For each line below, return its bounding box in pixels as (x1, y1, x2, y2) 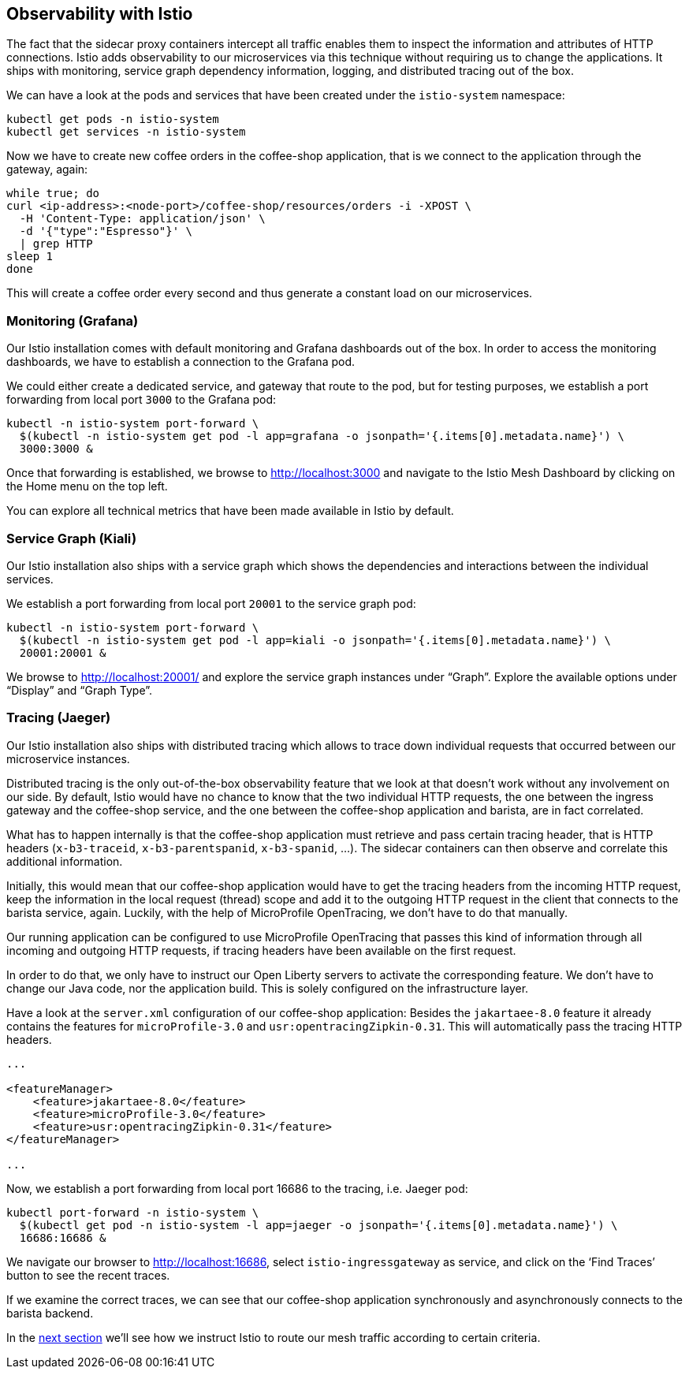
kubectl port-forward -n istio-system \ (6, 1205, 259, 1219)
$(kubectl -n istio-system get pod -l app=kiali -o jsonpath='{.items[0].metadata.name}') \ (19, 633, 612, 647)
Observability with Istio (6, 4, 193, 24)
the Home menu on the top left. (6, 479, 168, 494)
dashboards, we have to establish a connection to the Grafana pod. (6, 355, 356, 369)
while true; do (6, 187, 100, 200)
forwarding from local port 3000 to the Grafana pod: (6, 393, 277, 407)
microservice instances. (6, 751, 130, 766)
